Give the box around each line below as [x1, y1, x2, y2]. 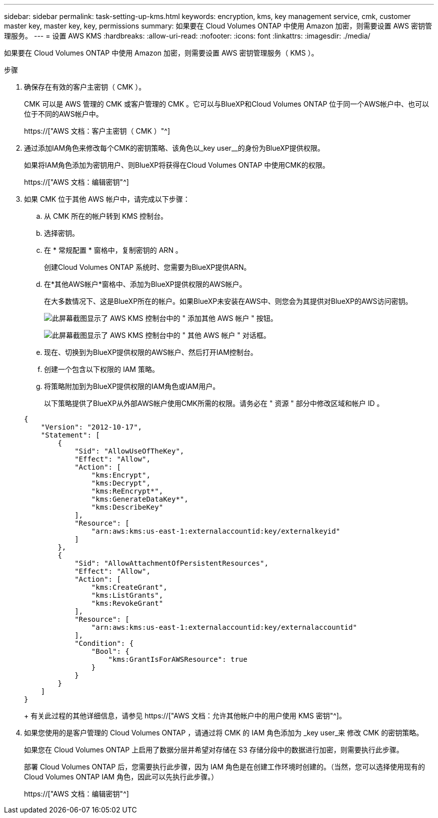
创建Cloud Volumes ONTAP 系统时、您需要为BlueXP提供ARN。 [44, 263, 251, 271]
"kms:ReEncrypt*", [91, 487, 163, 495]
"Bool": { [91, 647, 129, 655]
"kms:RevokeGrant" [91, 599, 163, 607]
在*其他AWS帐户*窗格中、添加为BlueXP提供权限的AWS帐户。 [44, 280, 246, 288]
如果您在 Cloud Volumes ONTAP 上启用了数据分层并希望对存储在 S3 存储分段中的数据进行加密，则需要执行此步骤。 [24, 745, 403, 754]
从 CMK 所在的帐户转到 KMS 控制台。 [44, 212, 168, 220]
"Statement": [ [40, 431, 100, 439]
